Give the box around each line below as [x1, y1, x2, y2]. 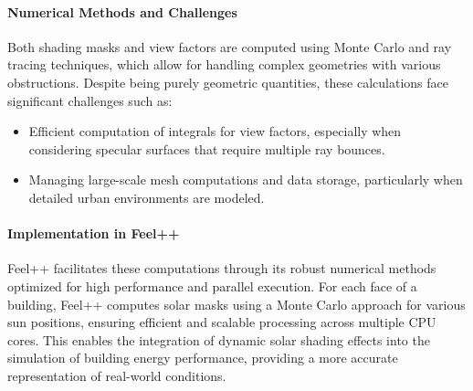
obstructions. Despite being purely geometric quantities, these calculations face [7, 72, 448, 91]
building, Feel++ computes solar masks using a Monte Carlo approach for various [7, 294, 466, 313]
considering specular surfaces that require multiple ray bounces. [28, 139, 385, 158]
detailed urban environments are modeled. [28, 187, 265, 206]
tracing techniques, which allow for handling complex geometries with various [7, 55, 441, 74]
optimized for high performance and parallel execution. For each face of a [7, 276, 417, 295]
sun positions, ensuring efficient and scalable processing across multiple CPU [7, 312, 436, 332]
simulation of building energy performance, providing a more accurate [7, 348, 398, 367]
